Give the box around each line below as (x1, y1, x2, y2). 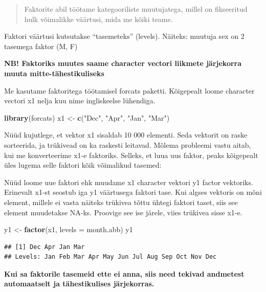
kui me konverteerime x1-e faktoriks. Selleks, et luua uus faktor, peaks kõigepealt (4, 149, 258, 160)
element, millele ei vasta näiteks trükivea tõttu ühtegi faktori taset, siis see (4, 196, 238, 207)
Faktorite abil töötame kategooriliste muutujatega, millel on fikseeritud (24, 4, 248, 14)
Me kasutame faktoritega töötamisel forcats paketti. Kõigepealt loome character (4, 85, 255, 96)
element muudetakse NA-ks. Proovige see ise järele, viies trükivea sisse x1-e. (4, 207, 242, 217)
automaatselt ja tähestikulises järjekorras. (4, 278, 154, 289)
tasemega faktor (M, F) (4, 40, 78, 51)
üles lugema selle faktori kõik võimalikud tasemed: (4, 160, 162, 170)
